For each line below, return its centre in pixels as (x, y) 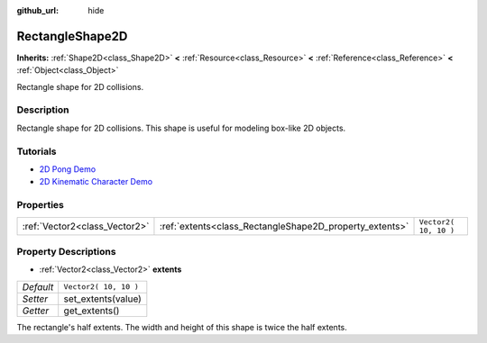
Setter (35, 299)
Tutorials (37, 151)
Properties (41, 205)
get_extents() (92, 311)
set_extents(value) (102, 299)
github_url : (37, 10)
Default (38, 286)
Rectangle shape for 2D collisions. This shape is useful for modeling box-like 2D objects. (181, 128)
